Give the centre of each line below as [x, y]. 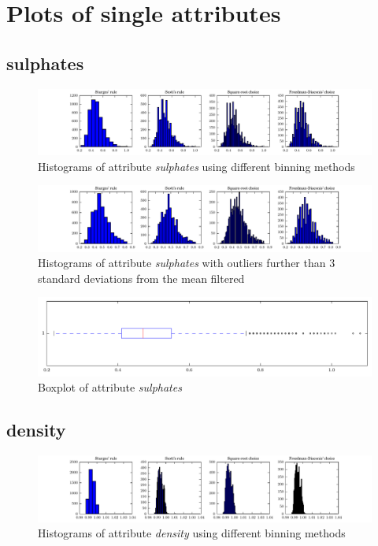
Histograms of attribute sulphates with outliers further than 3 [187, 263]
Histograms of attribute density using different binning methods [192, 533]
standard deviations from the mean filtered [141, 278]
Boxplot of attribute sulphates [110, 387]
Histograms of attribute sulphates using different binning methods [196, 166]
